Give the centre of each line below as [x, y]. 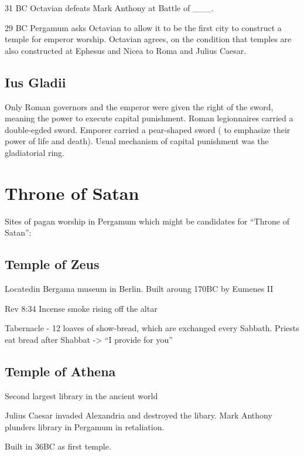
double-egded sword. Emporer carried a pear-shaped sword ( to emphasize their [148, 129]
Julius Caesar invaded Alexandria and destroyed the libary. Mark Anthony [139, 415]
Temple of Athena [60, 371]
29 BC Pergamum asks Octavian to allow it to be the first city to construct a [143, 27]
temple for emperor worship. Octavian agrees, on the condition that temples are [148, 39]
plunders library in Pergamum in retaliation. [85, 426]
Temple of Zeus [52, 264]
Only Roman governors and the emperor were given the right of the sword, [139, 106]
